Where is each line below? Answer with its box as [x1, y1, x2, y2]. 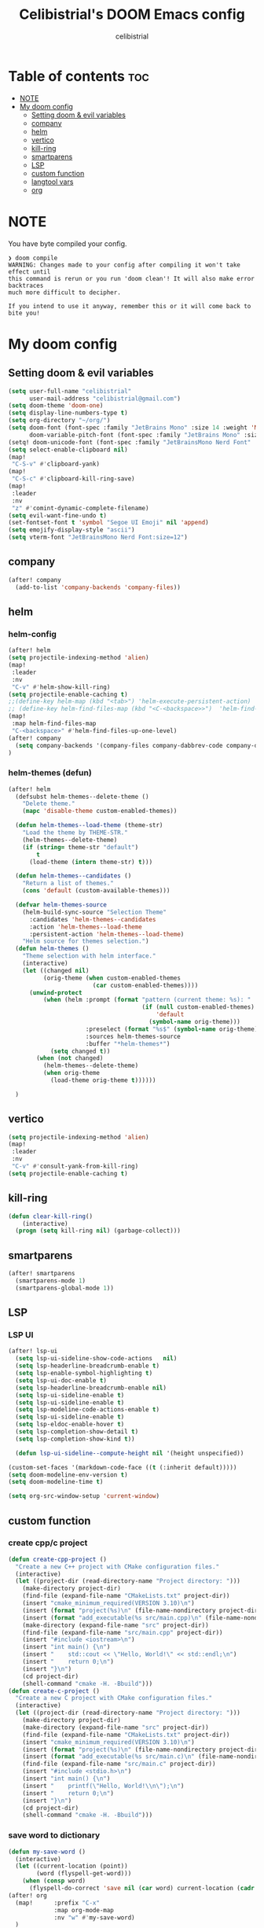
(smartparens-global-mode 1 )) [15, 1284, 114, 1292]
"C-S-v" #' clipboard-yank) [11, 460, 101, 469]
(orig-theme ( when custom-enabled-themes [42, 973, 181, 982]
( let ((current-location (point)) [15, 1862, 128, 1871]
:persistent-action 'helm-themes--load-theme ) [28, 930, 185, 938]
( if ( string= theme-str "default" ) [22, 843, 139, 851]
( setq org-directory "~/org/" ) [8, 417, 111, 425]
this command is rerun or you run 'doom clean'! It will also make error [8, 274, 255, 282]
